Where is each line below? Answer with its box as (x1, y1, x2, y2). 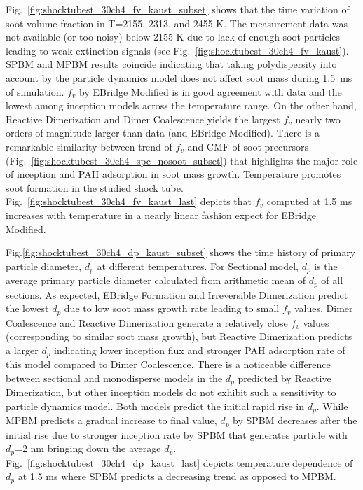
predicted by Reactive (238, 370, 331, 385)
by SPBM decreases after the (233, 413, 357, 428)
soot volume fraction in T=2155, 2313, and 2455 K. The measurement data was (6, 15, 348, 30)
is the (314, 258, 338, 273)
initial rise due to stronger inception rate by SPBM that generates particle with (6, 427, 348, 442)
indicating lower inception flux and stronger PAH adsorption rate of (54, 342, 345, 357)
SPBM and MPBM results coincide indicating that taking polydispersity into (6, 57, 337, 71)
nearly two (295, 111, 341, 126)
